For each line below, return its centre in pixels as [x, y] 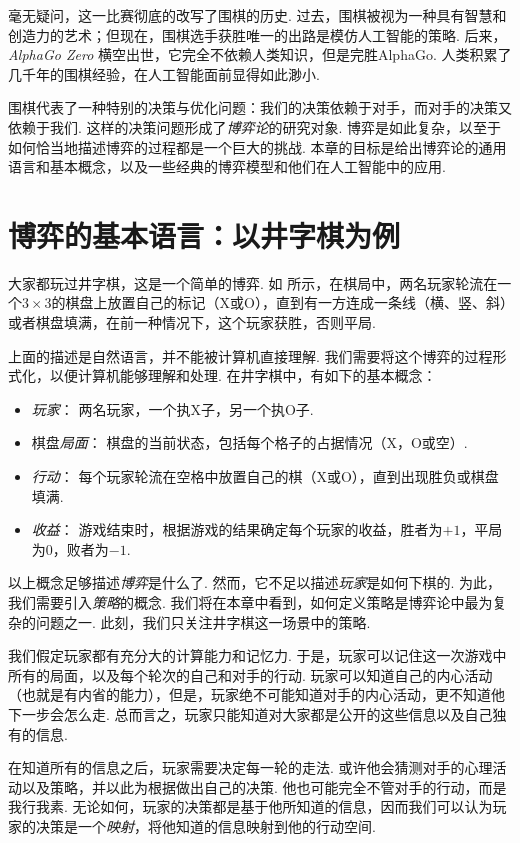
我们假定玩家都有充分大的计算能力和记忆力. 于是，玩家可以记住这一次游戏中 [257, 655]
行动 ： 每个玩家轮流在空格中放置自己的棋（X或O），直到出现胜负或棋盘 [265, 476]
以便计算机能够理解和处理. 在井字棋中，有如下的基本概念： [243, 375]
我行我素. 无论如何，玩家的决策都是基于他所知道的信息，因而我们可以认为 [250, 806]
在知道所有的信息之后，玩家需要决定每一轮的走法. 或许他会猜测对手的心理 [250, 767]
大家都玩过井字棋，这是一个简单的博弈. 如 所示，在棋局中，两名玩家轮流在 [253, 282]
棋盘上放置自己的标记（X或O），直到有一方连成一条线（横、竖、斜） [286, 302]
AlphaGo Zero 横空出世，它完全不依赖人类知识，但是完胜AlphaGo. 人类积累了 [260, 54]
